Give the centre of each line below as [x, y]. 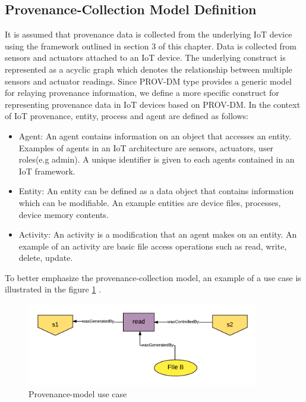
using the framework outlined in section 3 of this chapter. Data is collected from [151, 46]
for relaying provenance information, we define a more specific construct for [142, 93]
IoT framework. [47, 171]
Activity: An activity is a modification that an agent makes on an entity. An [158, 234]
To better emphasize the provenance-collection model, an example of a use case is [153, 277]
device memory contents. [64, 214]
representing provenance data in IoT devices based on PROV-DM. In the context [153, 104]
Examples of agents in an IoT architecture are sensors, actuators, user [146, 147]
